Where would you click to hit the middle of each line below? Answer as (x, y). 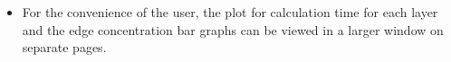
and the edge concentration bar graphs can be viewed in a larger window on (233, 29)
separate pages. (64, 47)
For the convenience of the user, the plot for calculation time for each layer (230, 12)
